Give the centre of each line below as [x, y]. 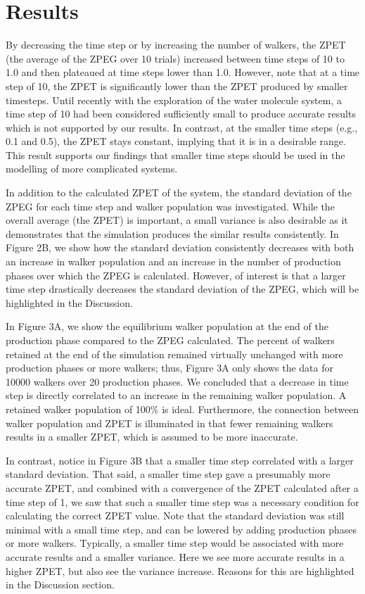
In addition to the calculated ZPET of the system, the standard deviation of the [179, 192]
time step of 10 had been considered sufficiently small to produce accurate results [181, 114]
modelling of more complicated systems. [92, 169]
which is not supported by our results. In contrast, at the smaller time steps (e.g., [182, 127]
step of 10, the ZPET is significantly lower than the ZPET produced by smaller [177, 86]
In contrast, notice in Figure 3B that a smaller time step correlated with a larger [180, 460]
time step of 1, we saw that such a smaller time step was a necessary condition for [182, 501]
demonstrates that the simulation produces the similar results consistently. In [172, 233]
